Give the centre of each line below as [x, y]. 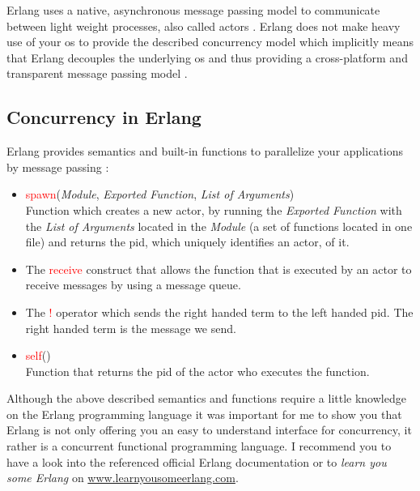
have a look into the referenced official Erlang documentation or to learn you [197, 461]
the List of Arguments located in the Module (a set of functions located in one [219, 226]
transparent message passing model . [97, 73]
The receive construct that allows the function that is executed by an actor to [218, 269]
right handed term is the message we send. [131, 328]
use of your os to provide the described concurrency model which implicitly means [210, 42]
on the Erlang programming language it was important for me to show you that [204, 414]
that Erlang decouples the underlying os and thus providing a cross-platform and [207, 57]
